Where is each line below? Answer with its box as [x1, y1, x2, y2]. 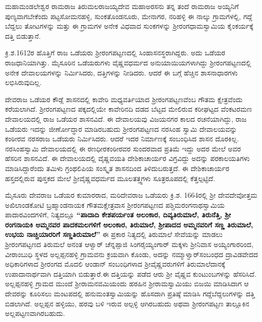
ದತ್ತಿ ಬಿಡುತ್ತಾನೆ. [5, 30, 41, 41]
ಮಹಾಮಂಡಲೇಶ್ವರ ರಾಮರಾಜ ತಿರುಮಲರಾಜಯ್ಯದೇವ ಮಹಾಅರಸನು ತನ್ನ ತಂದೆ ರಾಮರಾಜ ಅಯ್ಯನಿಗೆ [5, 1, 239, 11]
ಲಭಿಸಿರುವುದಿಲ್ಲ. [5, 77, 42, 88]
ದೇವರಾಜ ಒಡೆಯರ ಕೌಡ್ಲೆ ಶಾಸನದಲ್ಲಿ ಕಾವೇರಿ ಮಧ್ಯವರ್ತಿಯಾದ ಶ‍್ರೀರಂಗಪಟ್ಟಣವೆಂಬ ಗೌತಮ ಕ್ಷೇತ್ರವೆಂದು [5, 94, 243, 104]
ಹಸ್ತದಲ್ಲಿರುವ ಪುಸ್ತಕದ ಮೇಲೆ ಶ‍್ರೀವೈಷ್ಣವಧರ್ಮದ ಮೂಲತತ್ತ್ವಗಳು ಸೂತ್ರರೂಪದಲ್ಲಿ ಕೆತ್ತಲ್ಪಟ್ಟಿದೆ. [5, 173, 215, 183]
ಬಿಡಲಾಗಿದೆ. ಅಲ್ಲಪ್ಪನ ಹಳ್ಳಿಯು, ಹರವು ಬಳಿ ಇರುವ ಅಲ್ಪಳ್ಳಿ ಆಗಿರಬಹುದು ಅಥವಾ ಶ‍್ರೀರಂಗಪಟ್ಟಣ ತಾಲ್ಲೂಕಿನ [5, 298, 249, 308]
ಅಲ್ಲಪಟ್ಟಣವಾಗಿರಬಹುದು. [5, 308, 65, 318]
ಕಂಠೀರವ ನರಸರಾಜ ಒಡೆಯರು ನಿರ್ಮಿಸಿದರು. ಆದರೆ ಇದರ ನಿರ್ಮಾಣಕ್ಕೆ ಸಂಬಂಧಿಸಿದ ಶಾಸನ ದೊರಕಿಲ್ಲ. [5, 133, 239, 144]
